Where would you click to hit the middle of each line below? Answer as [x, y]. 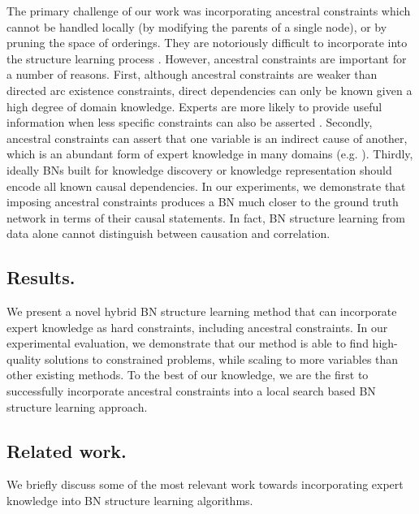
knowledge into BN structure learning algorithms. [130, 501]
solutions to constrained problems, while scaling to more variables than [222, 359]
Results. [41, 277]
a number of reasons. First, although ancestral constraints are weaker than [192, 74]
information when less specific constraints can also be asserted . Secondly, [190, 122]
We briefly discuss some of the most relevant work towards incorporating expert [205, 484]
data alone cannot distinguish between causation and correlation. [168, 233]
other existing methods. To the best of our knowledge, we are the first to [188, 375]
